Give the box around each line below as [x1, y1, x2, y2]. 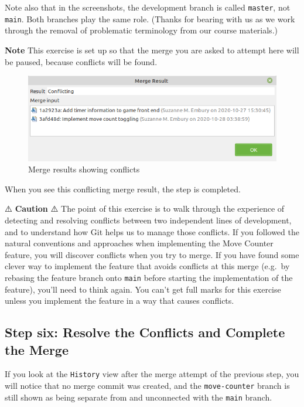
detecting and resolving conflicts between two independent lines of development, [5, 214, 292, 226]
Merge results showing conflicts [28, 163, 140, 175]
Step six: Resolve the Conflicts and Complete [5, 323, 285, 341]
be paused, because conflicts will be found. [5, 55, 158, 67]
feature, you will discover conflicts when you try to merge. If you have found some [5, 248, 299, 260]
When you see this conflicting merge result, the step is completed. [5, 182, 241, 195]
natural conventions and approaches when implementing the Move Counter [5, 237, 274, 249]
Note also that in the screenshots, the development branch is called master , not [5, 1, 291, 13]
